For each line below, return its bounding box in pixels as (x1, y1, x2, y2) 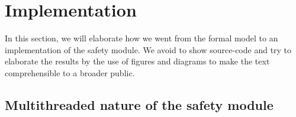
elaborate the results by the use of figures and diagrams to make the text (5, 55, 270, 67)
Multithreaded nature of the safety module (5, 95, 274, 113)
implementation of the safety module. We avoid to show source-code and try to (5, 43, 292, 56)
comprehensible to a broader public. (5, 66, 135, 79)
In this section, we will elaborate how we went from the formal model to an (5, 32, 278, 44)
